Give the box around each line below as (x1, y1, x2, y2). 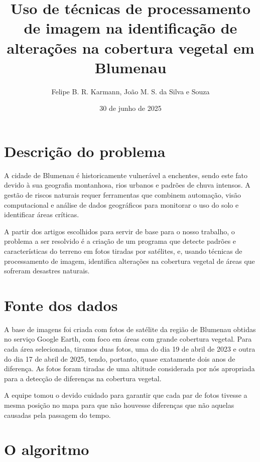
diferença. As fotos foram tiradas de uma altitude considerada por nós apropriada (4, 363, 255, 374)
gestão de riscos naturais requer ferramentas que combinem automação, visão (4, 190, 241, 200)
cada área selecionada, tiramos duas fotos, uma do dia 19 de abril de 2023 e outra (4, 344, 255, 354)
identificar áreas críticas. (4, 209, 79, 220)
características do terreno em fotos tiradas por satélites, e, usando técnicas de (4, 245, 242, 256)
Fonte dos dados (4, 294, 118, 315)
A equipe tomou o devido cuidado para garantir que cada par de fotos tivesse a (4, 390, 247, 400)
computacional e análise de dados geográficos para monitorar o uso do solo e (4, 199, 239, 210)
